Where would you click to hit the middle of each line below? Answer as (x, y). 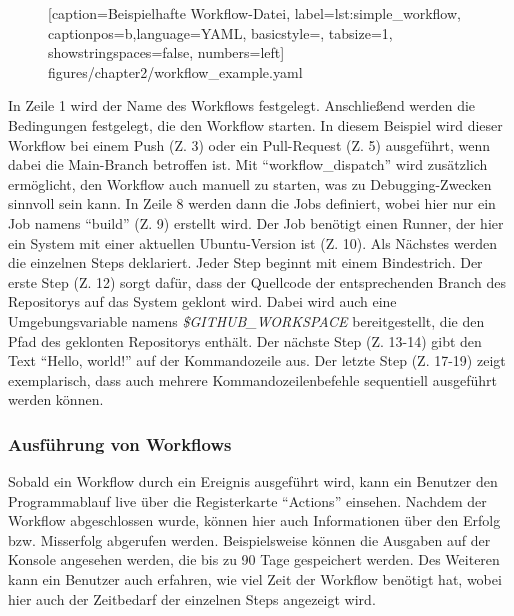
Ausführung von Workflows (120, 443)
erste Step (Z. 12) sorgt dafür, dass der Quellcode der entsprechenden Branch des (257, 281)
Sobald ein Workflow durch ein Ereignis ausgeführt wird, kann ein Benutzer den (253, 481)
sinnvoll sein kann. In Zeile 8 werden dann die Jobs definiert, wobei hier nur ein (252, 203)
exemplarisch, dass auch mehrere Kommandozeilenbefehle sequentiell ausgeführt (252, 379)
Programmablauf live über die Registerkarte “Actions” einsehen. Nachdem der (247, 500)
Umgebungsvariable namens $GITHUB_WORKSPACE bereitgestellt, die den (246, 320)
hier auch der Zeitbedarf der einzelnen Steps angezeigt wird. (192, 598)
